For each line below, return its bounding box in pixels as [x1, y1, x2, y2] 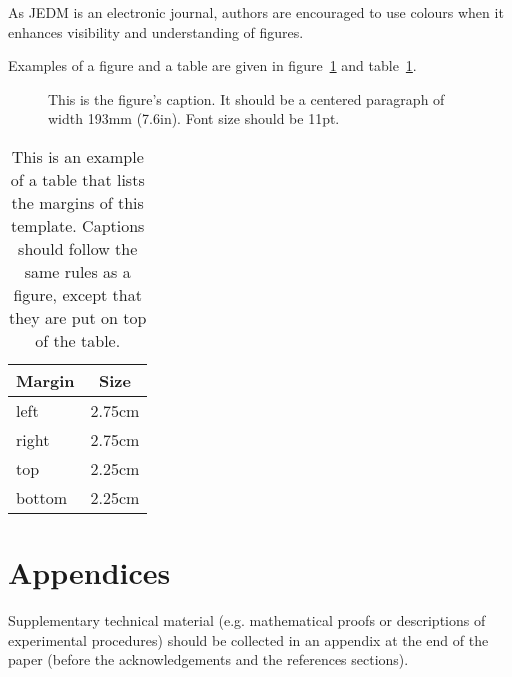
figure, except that [13, 282, 142, 306]
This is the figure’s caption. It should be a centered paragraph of [48, 88, 445, 109]
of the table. [35, 328, 121, 352]
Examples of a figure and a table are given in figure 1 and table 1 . [8, 55, 417, 76]
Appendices [8, 552, 171, 593]
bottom [16, 485, 68, 509]
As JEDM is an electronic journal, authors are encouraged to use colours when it [8, 2, 504, 22]
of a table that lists [10, 167, 145, 191]
